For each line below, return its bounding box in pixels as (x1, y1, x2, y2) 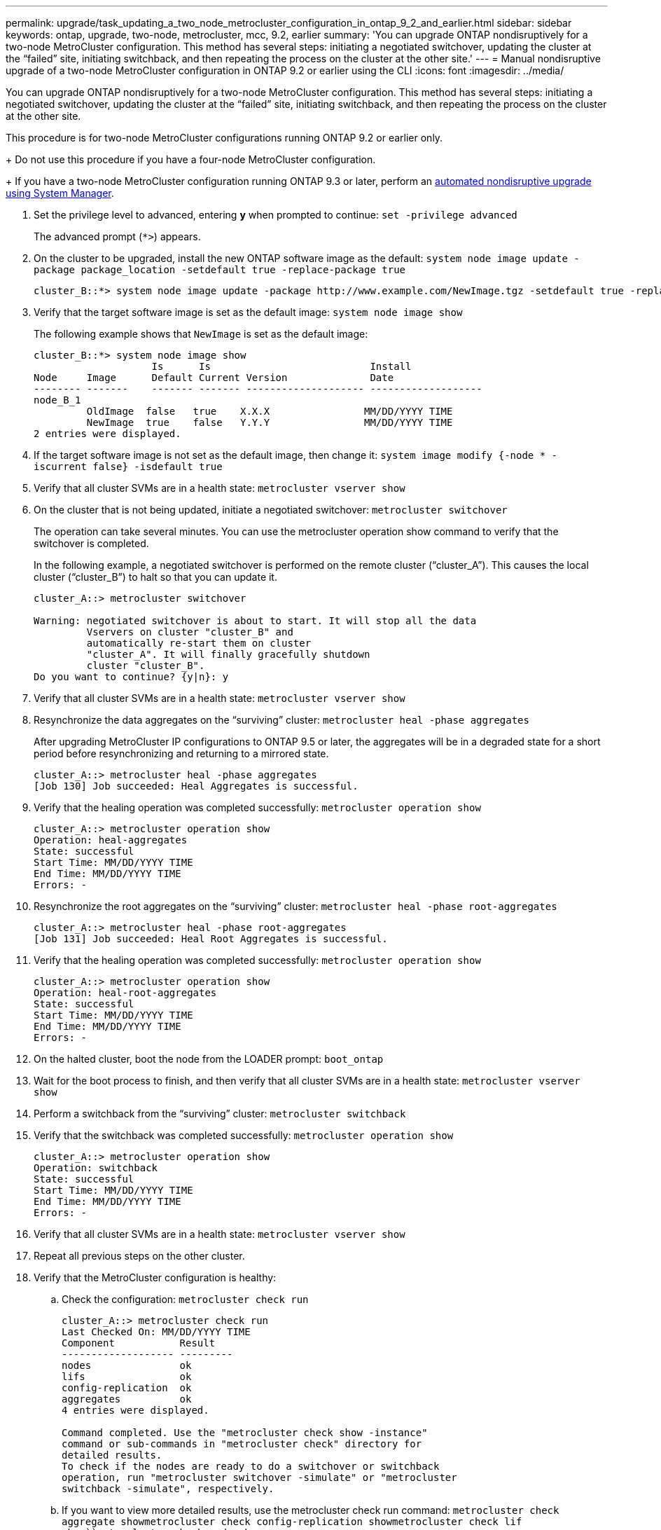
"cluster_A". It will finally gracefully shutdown (86, 649, 370, 660)
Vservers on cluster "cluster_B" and (86, 626, 293, 637)
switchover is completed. (34, 537, 149, 549)
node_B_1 (34, 394, 81, 406)
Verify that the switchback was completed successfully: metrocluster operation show (34, 1129, 454, 1141)
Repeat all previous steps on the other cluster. (34, 1250, 245, 1262)
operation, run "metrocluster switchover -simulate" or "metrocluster (62, 1472, 457, 1483)
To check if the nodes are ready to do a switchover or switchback (62, 1461, 440, 1472)
